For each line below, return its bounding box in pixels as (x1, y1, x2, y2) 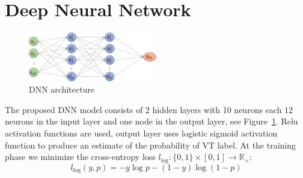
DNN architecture (29, 83, 95, 96)
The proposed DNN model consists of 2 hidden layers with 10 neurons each (5, 103, 282, 115)
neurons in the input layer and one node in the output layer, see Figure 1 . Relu (5, 115, 298, 127)
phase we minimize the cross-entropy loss (5, 150, 156, 163)
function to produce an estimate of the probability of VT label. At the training (5, 138, 296, 151)
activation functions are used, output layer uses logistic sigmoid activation (5, 127, 278, 140)
